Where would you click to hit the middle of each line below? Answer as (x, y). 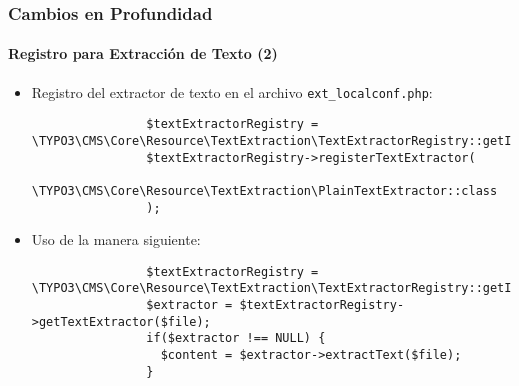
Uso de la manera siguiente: (116, 239)
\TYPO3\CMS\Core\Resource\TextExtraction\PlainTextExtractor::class (264, 190)
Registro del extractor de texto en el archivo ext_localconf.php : (232, 91)
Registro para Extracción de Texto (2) (143, 53)
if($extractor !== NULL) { (236, 338)
